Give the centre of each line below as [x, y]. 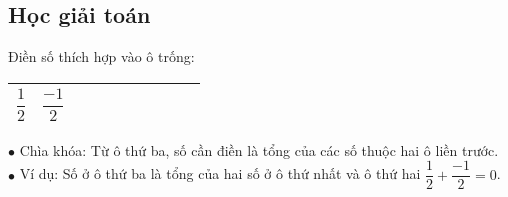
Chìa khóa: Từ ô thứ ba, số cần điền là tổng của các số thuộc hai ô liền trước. [259, 149]
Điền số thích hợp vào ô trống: [101, 56]
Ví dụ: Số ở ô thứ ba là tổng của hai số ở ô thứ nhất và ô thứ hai [220, 173]
